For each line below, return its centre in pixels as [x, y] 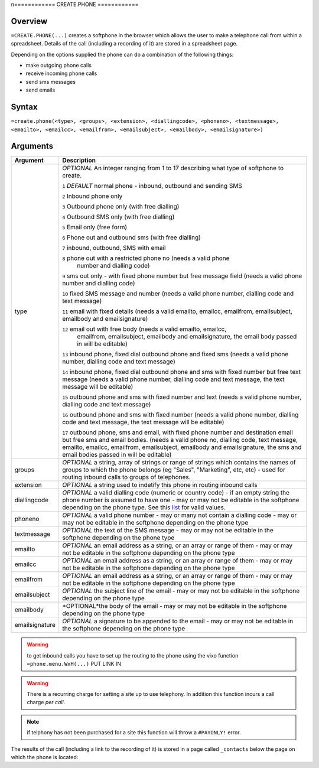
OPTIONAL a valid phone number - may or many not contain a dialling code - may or [180, 515]
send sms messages [51, 82]
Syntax [24, 107]
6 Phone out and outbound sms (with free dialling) [131, 237]
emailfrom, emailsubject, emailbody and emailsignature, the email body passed [187, 337]
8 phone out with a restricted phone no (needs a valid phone [146, 258]
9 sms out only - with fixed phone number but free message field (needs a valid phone [182, 276]
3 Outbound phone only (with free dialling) [121, 207]
